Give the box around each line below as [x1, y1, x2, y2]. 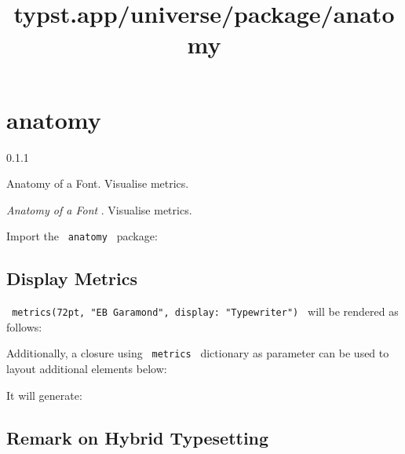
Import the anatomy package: [6, 228, 158, 244]
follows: [6, 318, 42, 335]
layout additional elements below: [6, 361, 167, 377]
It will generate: [6, 386, 82, 403]
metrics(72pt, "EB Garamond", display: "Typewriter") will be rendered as [12, 303, 399, 320]
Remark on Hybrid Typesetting [6, 425, 269, 449]
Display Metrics [6, 266, 138, 291]
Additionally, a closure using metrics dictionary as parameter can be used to [6, 345, 389, 361]
